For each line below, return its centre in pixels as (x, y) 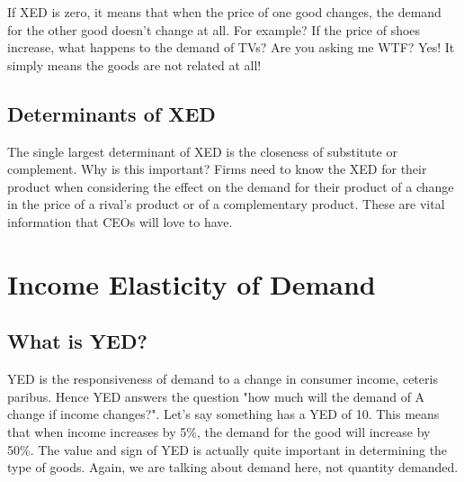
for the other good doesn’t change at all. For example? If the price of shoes (214, 29)
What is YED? (77, 341)
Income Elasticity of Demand (192, 283)
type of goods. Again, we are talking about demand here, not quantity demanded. (233, 467)
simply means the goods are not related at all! (134, 64)
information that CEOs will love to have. (120, 221)
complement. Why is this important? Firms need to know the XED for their (217, 169)
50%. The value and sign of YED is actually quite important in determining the (228, 449)
